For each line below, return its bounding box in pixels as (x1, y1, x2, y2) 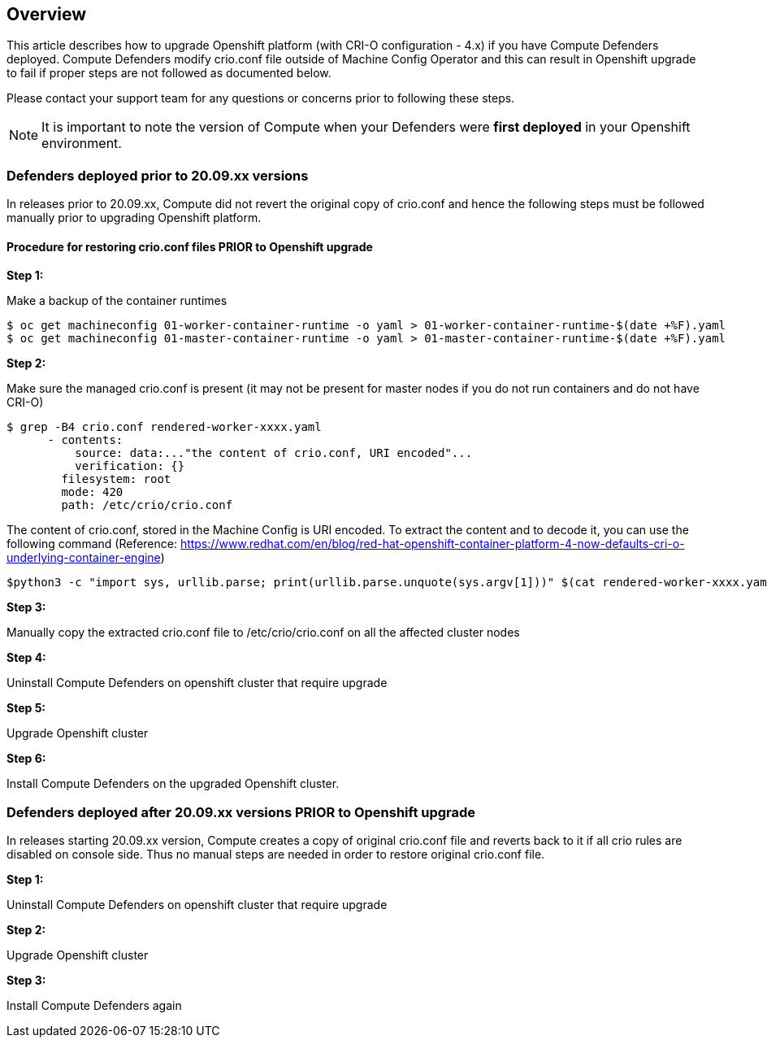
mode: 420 (61, 485, 123, 499)
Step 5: (6, 701, 46, 716)
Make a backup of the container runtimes (6, 294, 227, 308)
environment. (41, 135, 122, 152)
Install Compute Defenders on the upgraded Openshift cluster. (6, 776, 340, 791)
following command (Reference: (6, 537, 177, 551)
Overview (6, 4, 87, 24)
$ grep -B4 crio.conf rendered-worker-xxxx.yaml (6, 420, 322, 434)
